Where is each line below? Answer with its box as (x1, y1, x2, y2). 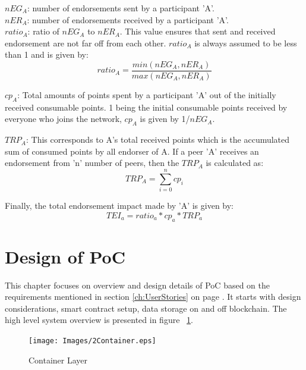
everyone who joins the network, (5, 112, 122, 125)
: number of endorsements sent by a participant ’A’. (27, 2, 214, 14)
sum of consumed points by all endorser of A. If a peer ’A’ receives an (5, 145, 259, 157)
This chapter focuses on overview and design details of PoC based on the (5, 278, 270, 291)
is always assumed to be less (194, 36, 297, 49)
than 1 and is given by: (5, 48, 89, 61)
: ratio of (27, 25, 59, 37)
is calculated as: (206, 156, 264, 169)
